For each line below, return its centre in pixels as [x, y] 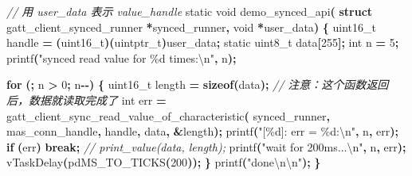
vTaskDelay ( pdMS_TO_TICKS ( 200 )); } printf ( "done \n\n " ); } [164, 162]
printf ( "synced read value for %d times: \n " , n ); [122, 57]
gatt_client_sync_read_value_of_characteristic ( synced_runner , [168, 115]
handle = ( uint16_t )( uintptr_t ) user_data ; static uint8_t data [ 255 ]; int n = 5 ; [203, 42]
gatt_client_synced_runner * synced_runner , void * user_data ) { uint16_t [192, 27]
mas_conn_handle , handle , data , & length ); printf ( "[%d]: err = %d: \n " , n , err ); [202, 131]
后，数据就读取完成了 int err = [86, 99]
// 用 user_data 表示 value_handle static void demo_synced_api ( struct [190, 11]
